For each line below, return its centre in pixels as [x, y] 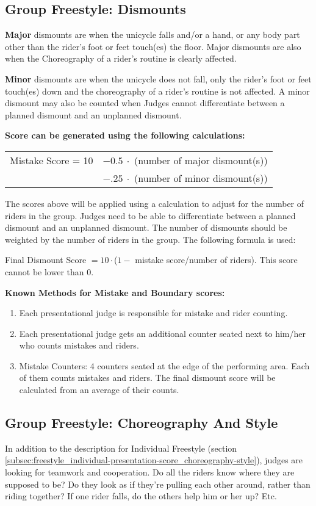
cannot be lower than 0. [49, 271]
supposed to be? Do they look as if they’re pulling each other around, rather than [158, 484]
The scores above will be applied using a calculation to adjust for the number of [155, 203]
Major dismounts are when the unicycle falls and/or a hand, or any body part [153, 34]
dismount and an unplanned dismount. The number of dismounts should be [146, 227]
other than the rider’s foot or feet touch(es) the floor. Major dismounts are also [153, 46]
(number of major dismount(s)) [201, 160]
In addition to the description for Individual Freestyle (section [121, 448]
